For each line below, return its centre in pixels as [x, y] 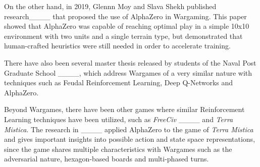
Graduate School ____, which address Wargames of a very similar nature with [128, 72]
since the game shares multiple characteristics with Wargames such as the [118, 149]
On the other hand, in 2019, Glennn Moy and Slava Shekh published [110, 6]
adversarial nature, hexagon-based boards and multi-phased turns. [107, 159]
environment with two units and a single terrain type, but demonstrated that [123, 36]
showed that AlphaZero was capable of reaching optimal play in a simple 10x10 [127, 26]
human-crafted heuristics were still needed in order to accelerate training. [117, 46]
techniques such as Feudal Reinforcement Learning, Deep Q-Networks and [119, 82]
